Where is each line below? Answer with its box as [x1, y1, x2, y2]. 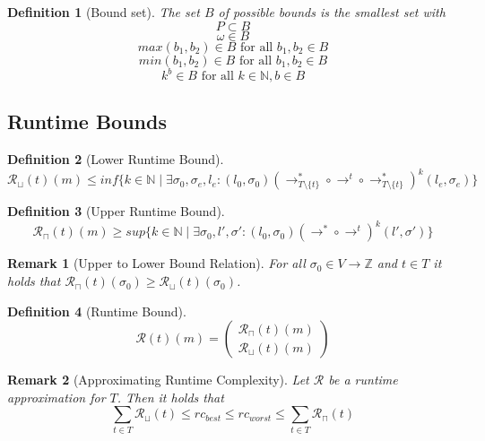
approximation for [7, 387, 106, 406]
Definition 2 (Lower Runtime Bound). [7, 150, 224, 169]
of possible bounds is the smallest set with [218, 3, 446, 21]
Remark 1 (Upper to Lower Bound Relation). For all [7, 254, 306, 272]
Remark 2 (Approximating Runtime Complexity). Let [7, 370, 309, 389]
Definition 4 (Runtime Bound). [7, 301, 186, 320]
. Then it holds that [117, 387, 224, 406]
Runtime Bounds [7, 108, 167, 135]
